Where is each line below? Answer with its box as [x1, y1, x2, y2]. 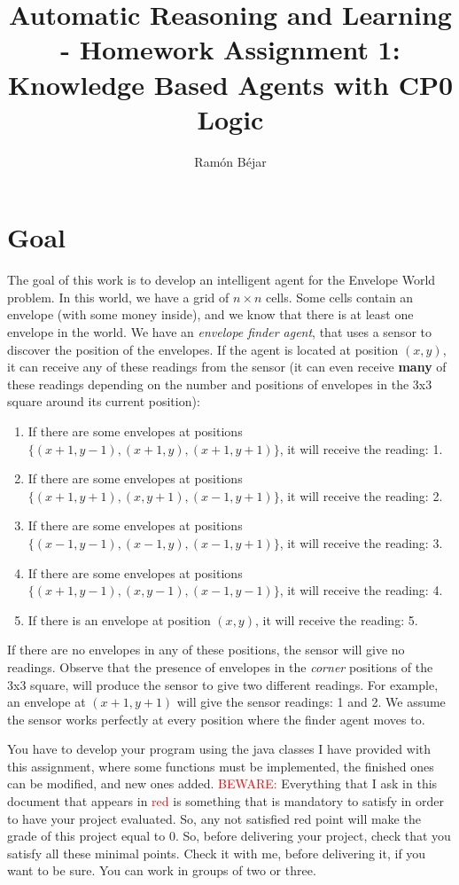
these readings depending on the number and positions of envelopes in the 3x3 [7, 374, 432, 393]
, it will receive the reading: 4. [279, 581, 443, 599]
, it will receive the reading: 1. [279, 439, 443, 458]
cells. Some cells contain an [265, 287, 414, 306]
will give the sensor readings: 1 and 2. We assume [176, 693, 446, 711]
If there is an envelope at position [27, 610, 211, 629]
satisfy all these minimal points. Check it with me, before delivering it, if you [7, 843, 426, 862]
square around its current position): [7, 392, 200, 411]
